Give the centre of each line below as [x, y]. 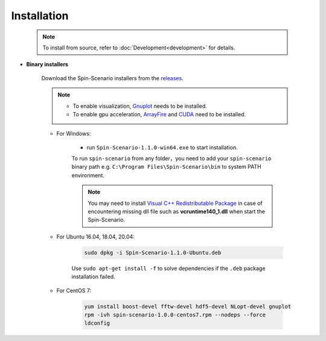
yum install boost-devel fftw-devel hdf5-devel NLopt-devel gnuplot [188, 306]
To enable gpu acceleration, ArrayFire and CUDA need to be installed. [159, 114]
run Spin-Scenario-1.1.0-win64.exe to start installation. [162, 147]
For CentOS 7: [74, 290]
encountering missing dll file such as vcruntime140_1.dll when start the [177, 211]
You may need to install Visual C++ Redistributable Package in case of [175, 203]
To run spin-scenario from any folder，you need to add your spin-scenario [171, 158]
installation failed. [94, 277]
